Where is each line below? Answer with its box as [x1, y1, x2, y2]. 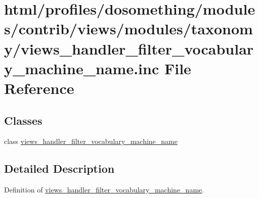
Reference [4, 77, 74, 98]
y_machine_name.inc [4, 58, 159, 78]
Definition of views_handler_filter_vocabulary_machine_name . [4, 184, 204, 195]
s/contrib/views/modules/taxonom [4, 18, 253, 39]
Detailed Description [4, 161, 115, 176]
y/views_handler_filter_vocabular [4, 38, 254, 59]
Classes [4, 112, 42, 128]
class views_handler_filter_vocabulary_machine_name [4, 136, 178, 146]
